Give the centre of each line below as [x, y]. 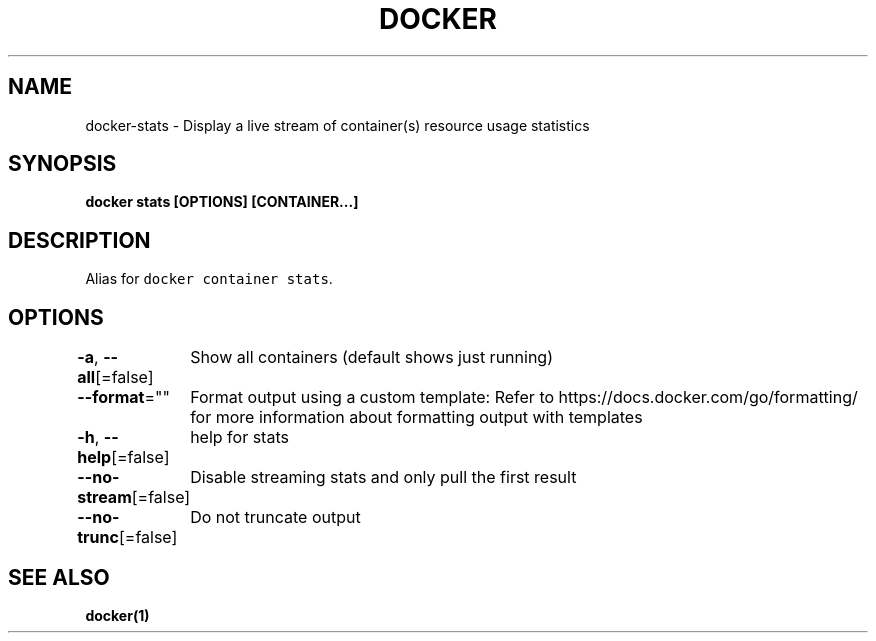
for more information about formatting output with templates [416, 417]
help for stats [239, 437]
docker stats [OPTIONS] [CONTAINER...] [222, 202]
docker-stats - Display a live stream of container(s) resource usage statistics [337, 125]
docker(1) [117, 615]
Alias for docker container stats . [209, 279]
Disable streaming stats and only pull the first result [383, 477]
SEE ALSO [59, 577]
